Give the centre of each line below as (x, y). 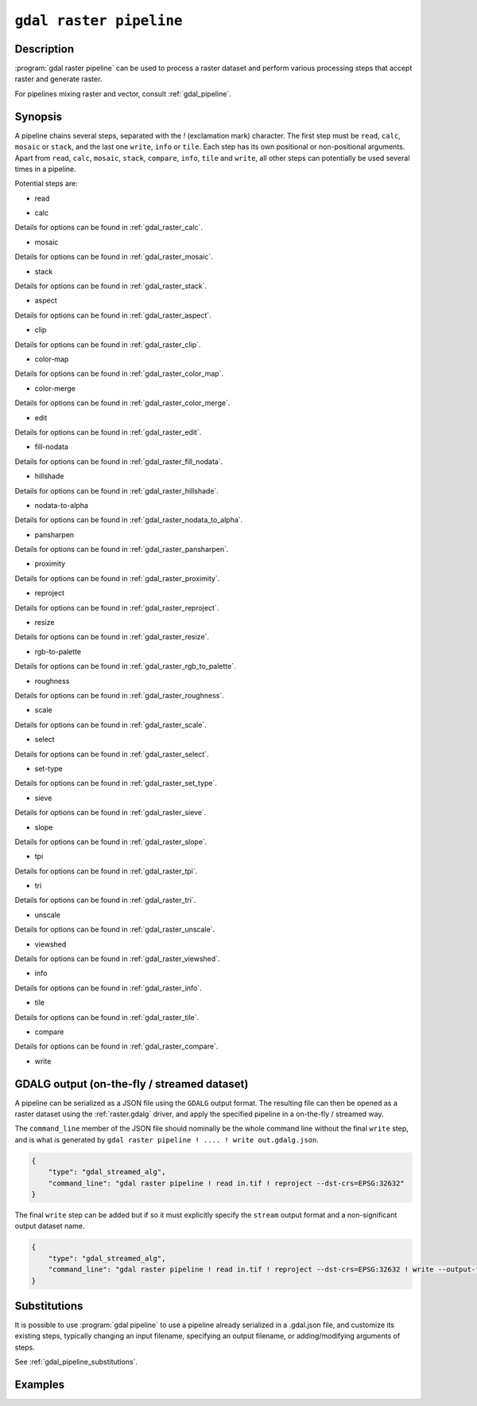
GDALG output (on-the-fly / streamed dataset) (132, 1084)
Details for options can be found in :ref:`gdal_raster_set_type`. (116, 783)
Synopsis (39, 117)
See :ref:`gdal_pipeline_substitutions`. (76, 1362)
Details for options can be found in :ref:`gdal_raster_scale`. (111, 724)
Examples (40, 1385)
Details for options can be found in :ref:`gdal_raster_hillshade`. (116, 490)
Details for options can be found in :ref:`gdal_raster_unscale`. (114, 930)
